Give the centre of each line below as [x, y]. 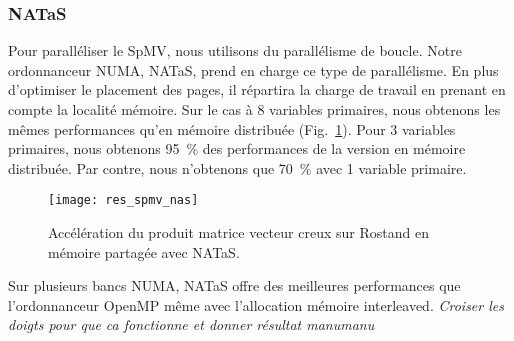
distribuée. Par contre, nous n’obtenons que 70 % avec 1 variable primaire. [237, 167]
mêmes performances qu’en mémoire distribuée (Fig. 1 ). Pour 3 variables [232, 128]
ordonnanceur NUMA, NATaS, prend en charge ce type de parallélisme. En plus [253, 69]
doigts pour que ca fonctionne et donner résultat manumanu [191, 324]
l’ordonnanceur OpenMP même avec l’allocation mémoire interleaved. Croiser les [256, 304]
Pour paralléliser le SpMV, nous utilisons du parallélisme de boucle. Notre [235, 50]
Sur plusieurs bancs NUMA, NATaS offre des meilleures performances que [234, 285]
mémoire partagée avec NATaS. [144, 251]
